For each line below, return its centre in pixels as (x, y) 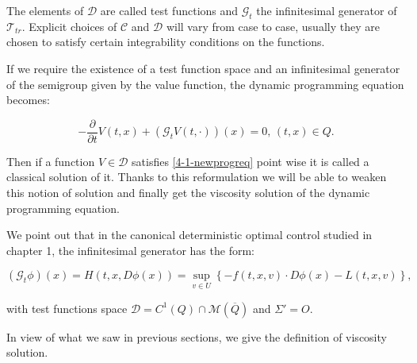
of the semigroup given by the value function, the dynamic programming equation (205, 84)
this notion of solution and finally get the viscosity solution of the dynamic (188, 193)
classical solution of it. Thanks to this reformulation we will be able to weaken (197, 177)
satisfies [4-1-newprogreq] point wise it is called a (251, 161)
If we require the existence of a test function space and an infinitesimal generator (203, 68)
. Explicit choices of (69, 26)
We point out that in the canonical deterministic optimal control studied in (189, 235)
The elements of (45, 10)
